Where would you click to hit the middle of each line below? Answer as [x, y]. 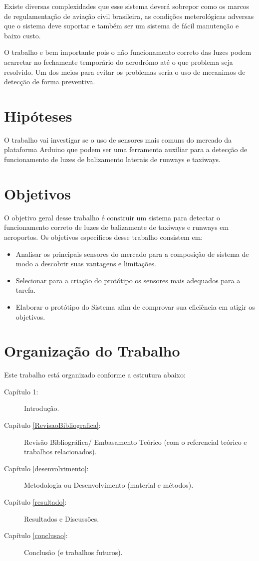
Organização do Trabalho [92, 351]
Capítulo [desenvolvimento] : [46, 468]
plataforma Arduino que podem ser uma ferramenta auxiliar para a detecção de [126, 149]
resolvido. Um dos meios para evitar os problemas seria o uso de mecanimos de [125, 72]
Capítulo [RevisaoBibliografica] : [52, 425]
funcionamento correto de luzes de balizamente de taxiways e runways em [117, 227]
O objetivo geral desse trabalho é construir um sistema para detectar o [112, 217]
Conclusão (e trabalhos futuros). [73, 552]
